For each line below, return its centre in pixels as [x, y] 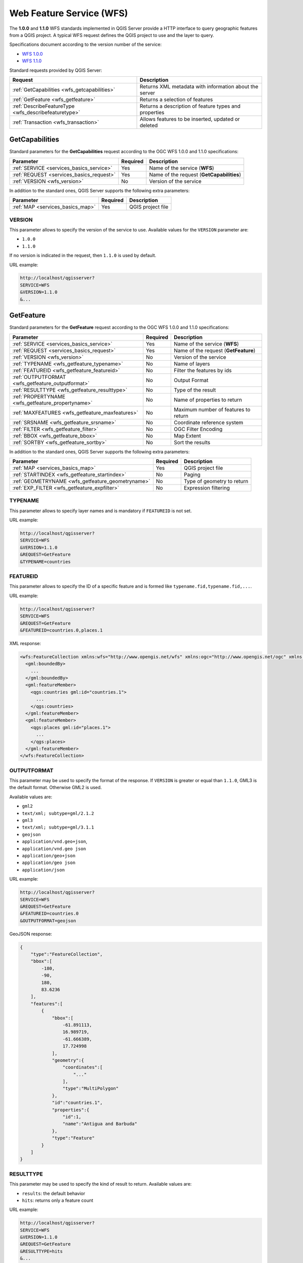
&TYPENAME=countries [45, 562]
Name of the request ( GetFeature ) [215, 350]
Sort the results [192, 442]
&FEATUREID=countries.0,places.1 [61, 630]
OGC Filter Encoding [198, 429]
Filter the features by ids [203, 370]
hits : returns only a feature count [58, 1200]
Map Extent [188, 435]
